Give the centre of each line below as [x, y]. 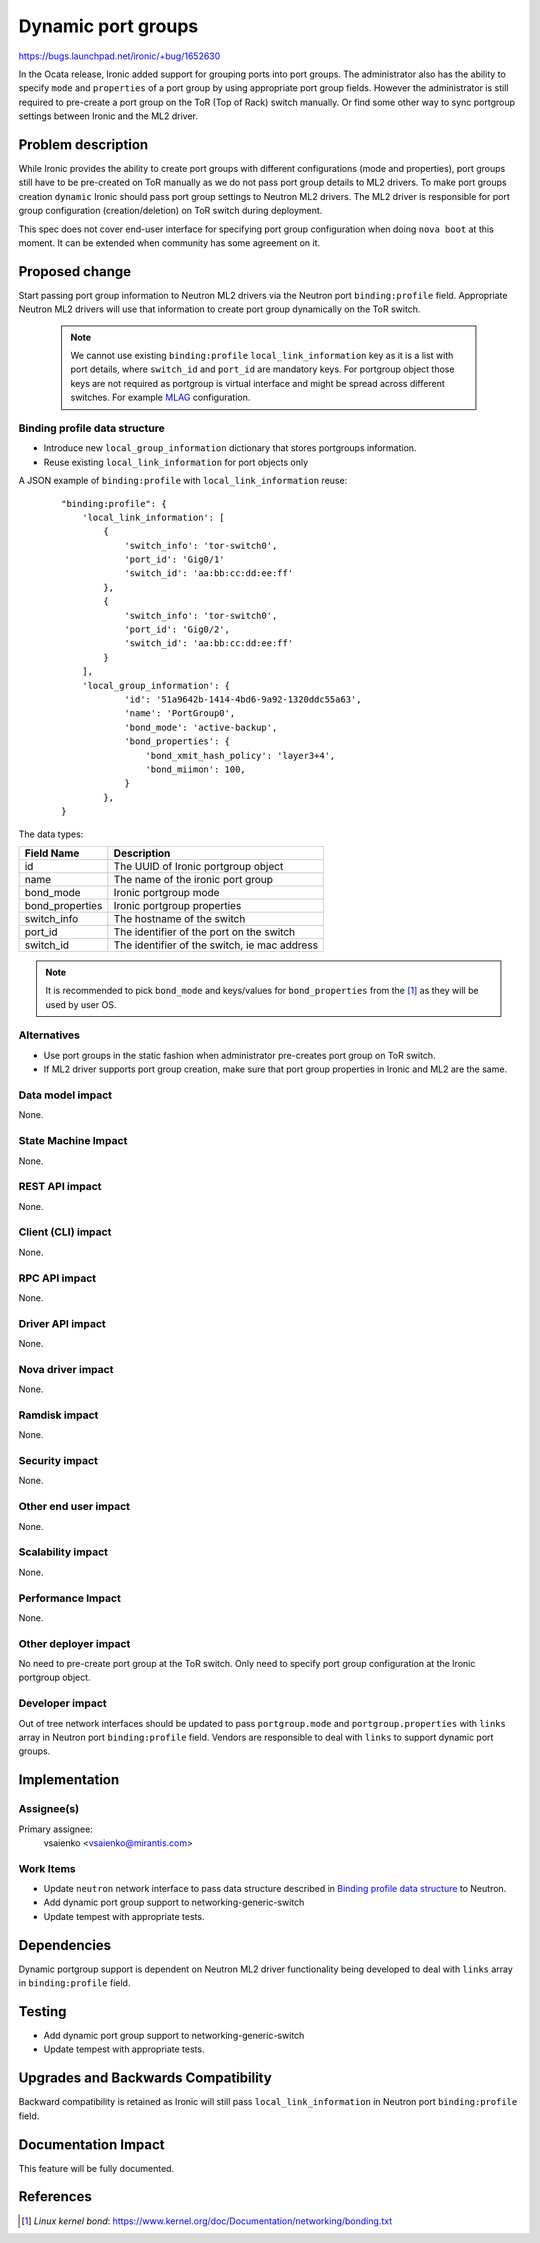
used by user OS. [81, 1004]
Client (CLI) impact [65, 1232]
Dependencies [65, 1945]
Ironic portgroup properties [177, 905]
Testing [42, 2011]
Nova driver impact [66, 1369]
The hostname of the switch [179, 918]
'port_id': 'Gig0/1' [174, 559]
